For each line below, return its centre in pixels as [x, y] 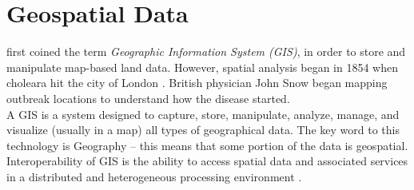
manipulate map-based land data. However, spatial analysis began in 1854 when [202, 67]
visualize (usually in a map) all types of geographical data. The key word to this [203, 130]
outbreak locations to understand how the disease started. [148, 98]
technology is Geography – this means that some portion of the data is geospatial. [207, 145]
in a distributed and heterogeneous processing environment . [154, 176]
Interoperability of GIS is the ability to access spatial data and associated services [207, 161]
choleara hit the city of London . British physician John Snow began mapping [197, 83]
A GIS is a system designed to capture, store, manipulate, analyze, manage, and [203, 114]
